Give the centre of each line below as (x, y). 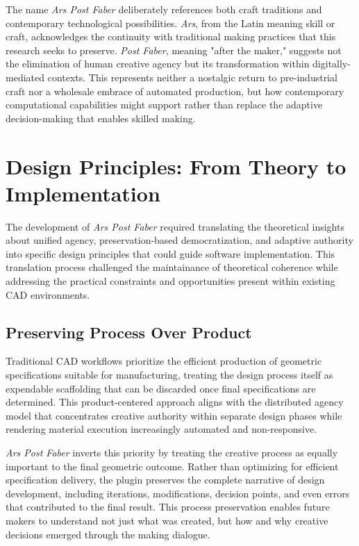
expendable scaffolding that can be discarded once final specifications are (161, 388)
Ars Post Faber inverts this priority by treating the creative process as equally (172, 452)
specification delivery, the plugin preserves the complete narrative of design (165, 480)
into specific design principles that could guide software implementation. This (170, 253)
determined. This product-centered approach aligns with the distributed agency (175, 402)
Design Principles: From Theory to (176, 166)
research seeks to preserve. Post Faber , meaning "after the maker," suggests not (174, 50)
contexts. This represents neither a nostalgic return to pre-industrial (192, 77)
